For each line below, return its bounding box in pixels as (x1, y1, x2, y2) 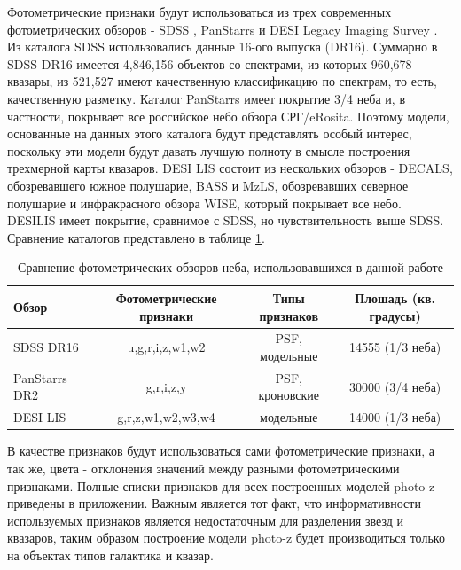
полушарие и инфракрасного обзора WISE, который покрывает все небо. (7, 193, 402, 212)
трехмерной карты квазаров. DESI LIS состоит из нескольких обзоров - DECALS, (7, 159, 453, 177)
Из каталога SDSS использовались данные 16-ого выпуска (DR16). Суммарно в (7, 37, 438, 56)
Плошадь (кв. (355, 288, 436, 307)
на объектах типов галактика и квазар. (7, 545, 214, 564)
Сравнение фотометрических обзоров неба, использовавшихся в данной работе (18, 258, 443, 277)
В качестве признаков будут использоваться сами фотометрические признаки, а (7, 441, 434, 460)
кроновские (258, 386, 320, 404)
